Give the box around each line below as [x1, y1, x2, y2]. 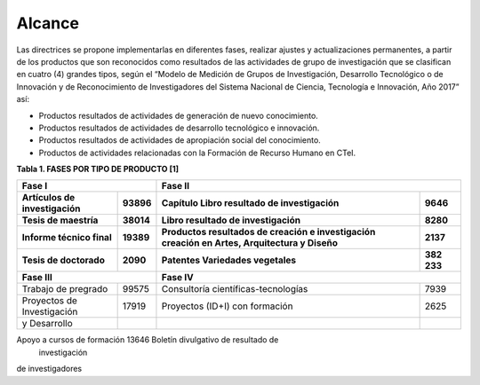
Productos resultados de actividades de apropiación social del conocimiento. [38, 135, 322, 145]
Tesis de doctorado [21, 254, 106, 266]
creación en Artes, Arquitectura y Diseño [161, 237, 338, 249]
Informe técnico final [21, 232, 112, 244]
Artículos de [21, 192, 76, 204]
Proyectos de [21, 295, 77, 307]
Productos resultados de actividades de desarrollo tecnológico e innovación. [38, 122, 320, 133]
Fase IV [161, 271, 195, 284]
